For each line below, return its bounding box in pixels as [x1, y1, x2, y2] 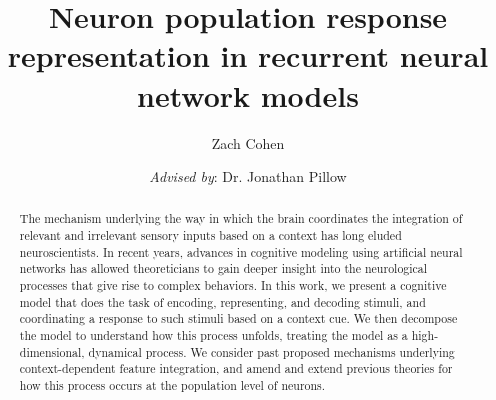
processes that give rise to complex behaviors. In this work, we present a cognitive [19, 277, 447, 294]
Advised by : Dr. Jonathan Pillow [149, 166, 347, 187]
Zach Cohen [211, 132, 285, 153]
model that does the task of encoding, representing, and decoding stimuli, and [19, 293, 426, 310]
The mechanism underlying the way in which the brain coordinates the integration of [19, 210, 463, 227]
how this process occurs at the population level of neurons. [19, 377, 326, 394]
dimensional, [19, 343, 85, 360]
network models [137, 74, 359, 115]
